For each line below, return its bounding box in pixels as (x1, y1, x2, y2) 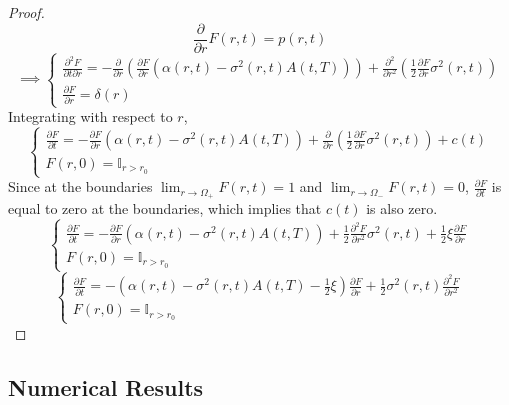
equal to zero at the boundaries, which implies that (8, 198, 322, 219)
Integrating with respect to (8, 106, 173, 127)
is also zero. (366, 198, 438, 219)
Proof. (8, 2, 45, 22)
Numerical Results (8, 371, 204, 402)
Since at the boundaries (8, 176, 153, 197)
